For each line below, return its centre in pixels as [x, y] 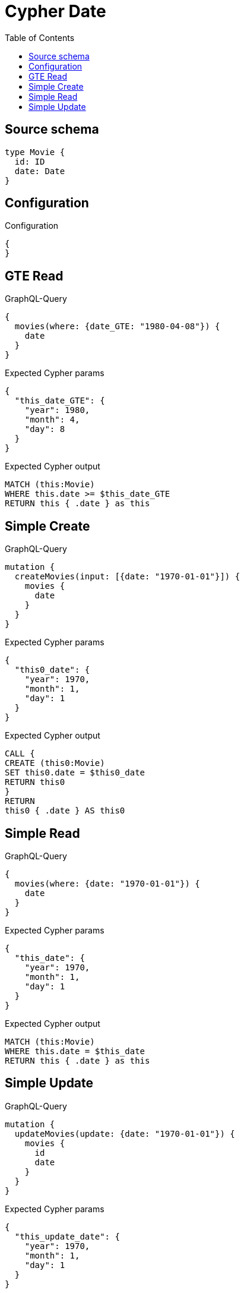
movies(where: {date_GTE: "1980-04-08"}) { [117, 327]
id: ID [30, 161]
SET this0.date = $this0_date [75, 773]
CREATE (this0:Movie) [55, 763]
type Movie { [35, 152]
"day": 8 [45, 429]
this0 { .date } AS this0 [65, 811]
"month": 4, [52, 420]
